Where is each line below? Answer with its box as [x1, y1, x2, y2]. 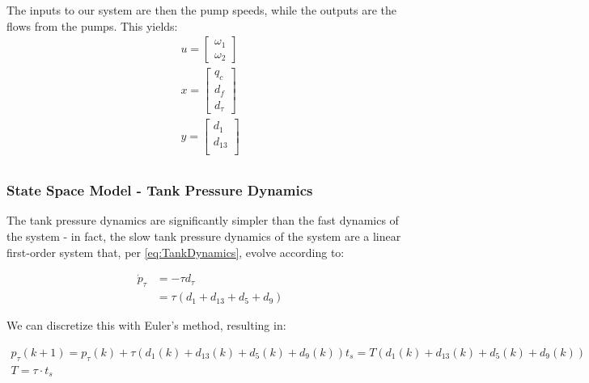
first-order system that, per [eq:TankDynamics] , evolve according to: [6, 243, 345, 260]
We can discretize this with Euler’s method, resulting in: [6, 317, 286, 334]
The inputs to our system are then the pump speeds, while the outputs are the [6, 2, 397, 18]
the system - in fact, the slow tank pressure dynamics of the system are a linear [6, 227, 401, 244]
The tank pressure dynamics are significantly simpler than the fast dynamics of [6, 212, 399, 229]
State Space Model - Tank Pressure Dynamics [6, 180, 313, 200]
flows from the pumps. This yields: [6, 17, 178, 34]
